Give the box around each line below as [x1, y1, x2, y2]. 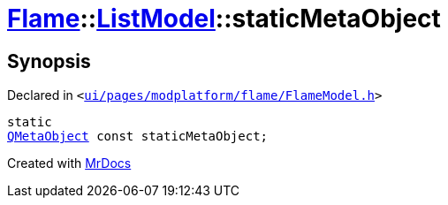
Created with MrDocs [7, 156, 132, 171]
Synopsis [7, 49, 91, 72]
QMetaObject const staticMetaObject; [7, 129, 269, 144]
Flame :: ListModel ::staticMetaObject [7, 4, 441, 34]
